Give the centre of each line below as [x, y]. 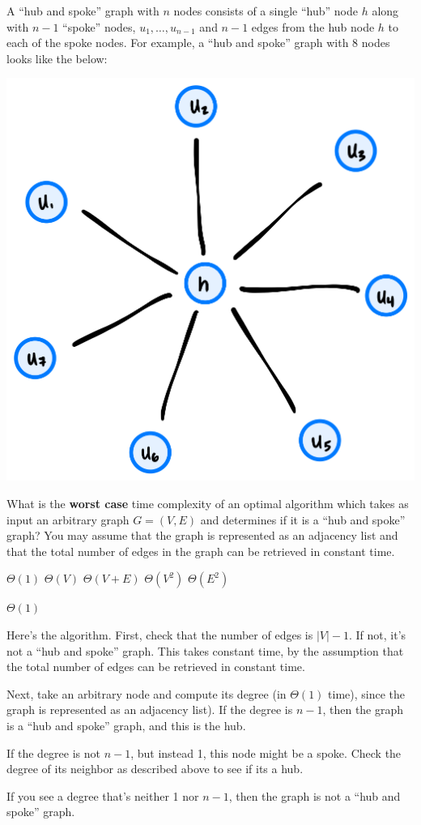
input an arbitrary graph [68, 519]
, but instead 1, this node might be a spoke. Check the [266, 752]
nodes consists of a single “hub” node [266, 11]
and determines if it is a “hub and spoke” [303, 519]
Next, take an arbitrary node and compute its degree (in [147, 693]
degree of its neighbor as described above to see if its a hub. [155, 769]
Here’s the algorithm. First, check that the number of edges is [160, 634]
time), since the [367, 693]
